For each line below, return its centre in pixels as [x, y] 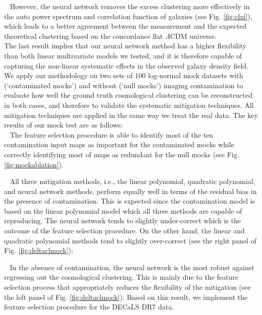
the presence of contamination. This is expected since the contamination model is [130, 201]
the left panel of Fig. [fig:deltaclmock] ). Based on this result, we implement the [126, 297]
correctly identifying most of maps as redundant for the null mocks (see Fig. [122, 154]
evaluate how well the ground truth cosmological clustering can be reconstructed [128, 95]
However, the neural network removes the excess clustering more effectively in [130, 6]
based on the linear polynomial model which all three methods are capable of [123, 210]
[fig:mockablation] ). [34, 164]
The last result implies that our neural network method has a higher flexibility [125, 46]
